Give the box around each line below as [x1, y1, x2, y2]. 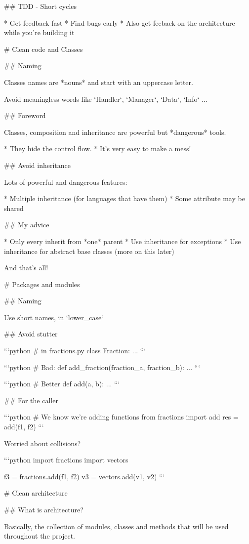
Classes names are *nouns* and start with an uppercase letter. [4, 77, 193, 87]
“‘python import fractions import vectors [4, 455, 128, 465]
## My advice [4, 219, 49, 230]
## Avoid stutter [4, 329, 58, 339]
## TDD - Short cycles [4, 1, 77, 11]
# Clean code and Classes [4, 43, 83, 54]
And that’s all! [4, 262, 48, 273]
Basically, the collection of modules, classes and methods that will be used [4, 521, 229, 531]
